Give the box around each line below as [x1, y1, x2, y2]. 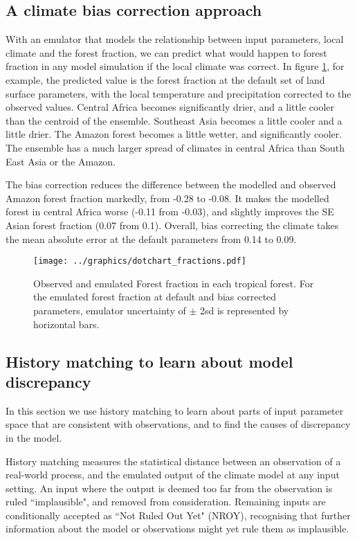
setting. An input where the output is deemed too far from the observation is [6, 480, 333, 495]
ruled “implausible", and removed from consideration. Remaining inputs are [6, 494, 326, 509]
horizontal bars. [33, 316, 100, 331]
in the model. [6, 430, 62, 444]
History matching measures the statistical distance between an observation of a [6, 453, 341, 468]
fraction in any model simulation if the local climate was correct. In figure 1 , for [6, 59, 345, 73]
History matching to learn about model [6, 350, 293, 372]
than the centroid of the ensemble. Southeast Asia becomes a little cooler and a [6, 113, 342, 127]
